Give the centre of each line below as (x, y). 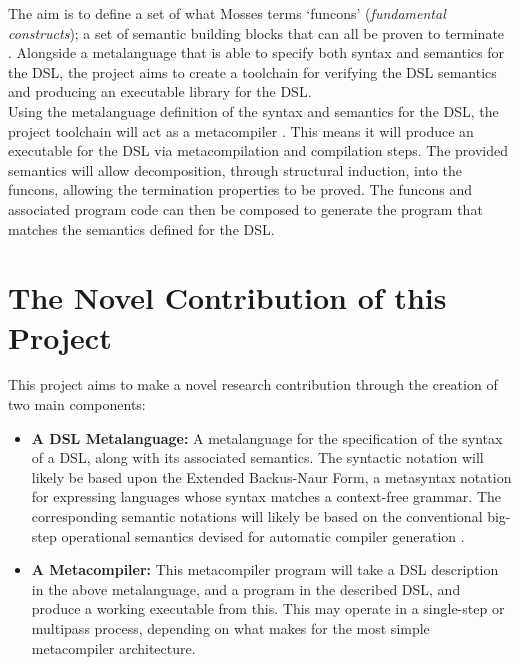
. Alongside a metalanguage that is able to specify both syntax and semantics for (256, 52)
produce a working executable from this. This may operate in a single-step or (268, 608)
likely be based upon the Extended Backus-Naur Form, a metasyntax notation (271, 476)
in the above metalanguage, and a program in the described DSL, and (246, 588)
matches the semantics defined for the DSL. (141, 228)
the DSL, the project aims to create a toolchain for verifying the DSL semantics (252, 71)
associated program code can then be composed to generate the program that (245, 208)
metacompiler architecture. (113, 647)
